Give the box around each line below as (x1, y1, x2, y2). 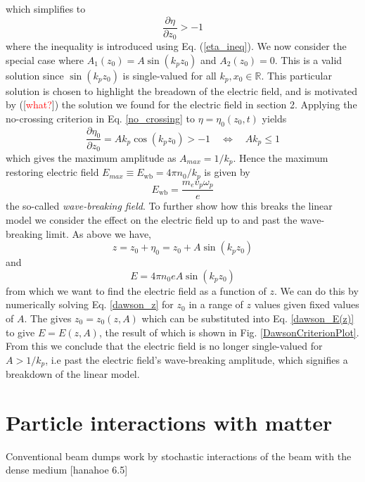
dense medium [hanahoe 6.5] (6, 462, 128, 477)
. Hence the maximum (233, 150, 328, 165)
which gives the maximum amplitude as (6, 150, 177, 165)
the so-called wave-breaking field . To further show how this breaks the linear (6, 198, 333, 213)
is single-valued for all (122, 68, 217, 82)
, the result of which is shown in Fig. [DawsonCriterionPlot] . (98, 324, 359, 339)
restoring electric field (6, 165, 99, 179)
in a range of (188, 297, 243, 312)
